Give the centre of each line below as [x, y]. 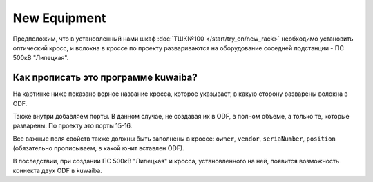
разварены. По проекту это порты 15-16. [73, 126]
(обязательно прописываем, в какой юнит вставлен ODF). [98, 148]
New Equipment [59, 18]
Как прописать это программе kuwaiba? [105, 78]
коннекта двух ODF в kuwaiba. [58, 170]
